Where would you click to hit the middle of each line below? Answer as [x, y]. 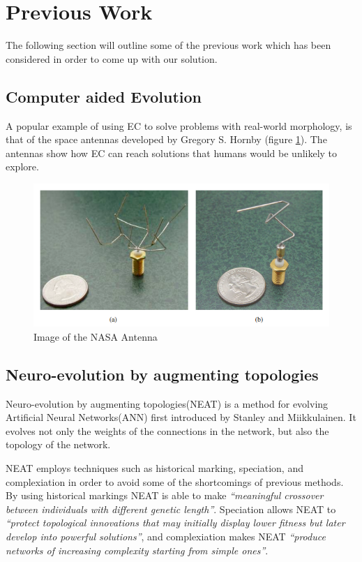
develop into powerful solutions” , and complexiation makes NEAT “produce [166, 536]
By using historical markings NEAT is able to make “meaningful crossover [165, 495]
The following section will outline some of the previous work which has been [168, 45]
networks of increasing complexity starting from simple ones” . [137, 550]
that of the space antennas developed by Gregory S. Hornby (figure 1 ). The [166, 139]
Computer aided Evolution [104, 96]
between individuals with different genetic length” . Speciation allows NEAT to [171, 509]
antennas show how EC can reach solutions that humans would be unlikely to [172, 153]
